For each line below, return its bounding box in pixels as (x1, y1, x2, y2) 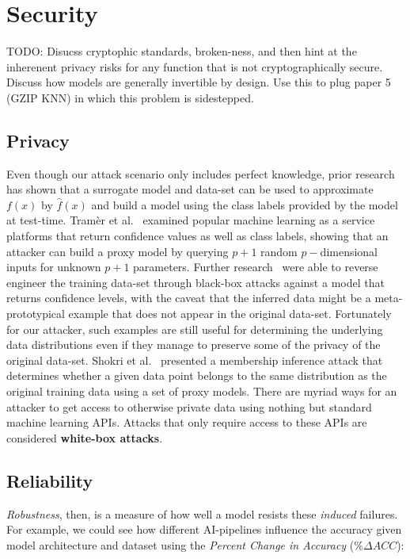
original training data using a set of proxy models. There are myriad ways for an (6, 383, 397, 400)
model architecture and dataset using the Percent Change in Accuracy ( (6, 536, 355, 553)
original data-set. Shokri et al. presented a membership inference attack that (6, 351, 383, 368)
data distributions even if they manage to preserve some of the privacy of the (6, 336, 381, 353)
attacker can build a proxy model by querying (6, 243, 229, 259)
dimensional (320, 243, 378, 259)
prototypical (6, 305, 65, 322)
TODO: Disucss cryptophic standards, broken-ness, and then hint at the (6, 43, 357, 59)
